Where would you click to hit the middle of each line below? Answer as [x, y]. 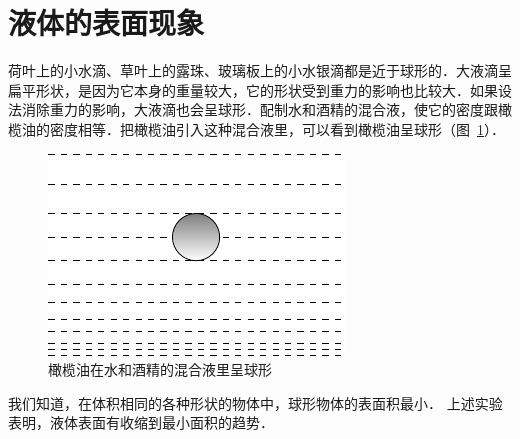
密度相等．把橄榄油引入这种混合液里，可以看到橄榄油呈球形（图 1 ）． [277, 128]
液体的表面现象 [106, 22]
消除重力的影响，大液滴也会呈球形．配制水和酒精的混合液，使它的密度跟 [259, 109]
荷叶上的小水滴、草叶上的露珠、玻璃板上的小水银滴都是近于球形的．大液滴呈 [260, 70]
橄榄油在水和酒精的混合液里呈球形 [160, 369]
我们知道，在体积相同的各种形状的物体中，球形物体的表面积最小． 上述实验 [255, 402]
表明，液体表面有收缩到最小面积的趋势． [141, 422]
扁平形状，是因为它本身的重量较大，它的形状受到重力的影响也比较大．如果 [253, 89]
